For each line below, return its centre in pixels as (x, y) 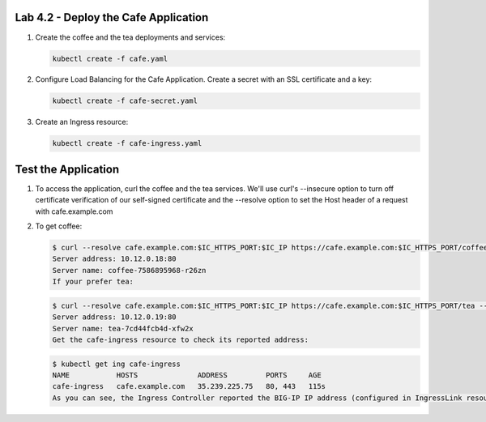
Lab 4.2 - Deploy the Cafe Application (112, 17)
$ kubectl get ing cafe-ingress (117, 364)
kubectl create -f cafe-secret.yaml (125, 101)
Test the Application (67, 169)
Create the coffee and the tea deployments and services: (130, 37)
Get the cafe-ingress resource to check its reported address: (181, 340)
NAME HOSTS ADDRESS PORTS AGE (187, 375)
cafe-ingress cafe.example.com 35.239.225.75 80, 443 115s (189, 386)
